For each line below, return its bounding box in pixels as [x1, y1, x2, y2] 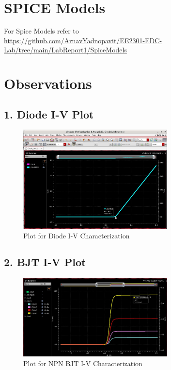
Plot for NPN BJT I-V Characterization [23, 358, 142, 368]
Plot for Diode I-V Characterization [23, 231, 130, 241]
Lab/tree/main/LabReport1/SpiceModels [4, 45, 127, 55]
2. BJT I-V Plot [4, 254, 86, 269]
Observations [4, 73, 92, 93]
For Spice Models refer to [4, 26, 79, 36]
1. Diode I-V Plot [4, 106, 94, 121]
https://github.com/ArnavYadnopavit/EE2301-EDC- [4, 35, 162, 45]
